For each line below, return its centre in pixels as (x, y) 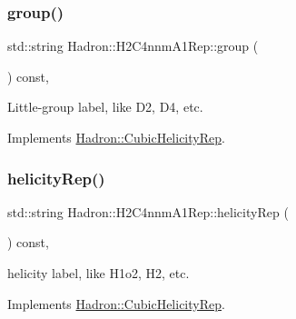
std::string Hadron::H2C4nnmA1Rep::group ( (133, 46)
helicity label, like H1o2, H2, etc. (99, 273)
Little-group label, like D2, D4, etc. (105, 107)
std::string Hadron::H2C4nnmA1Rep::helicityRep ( (148, 211)
